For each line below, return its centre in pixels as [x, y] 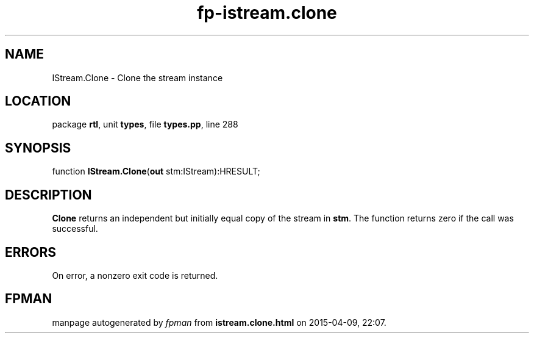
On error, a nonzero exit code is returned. [135, 275]
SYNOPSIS [38, 148]
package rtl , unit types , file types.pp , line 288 [145, 124]
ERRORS [31, 252]
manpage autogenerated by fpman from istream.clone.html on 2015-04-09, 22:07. [219, 322]
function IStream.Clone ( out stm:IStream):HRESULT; [156, 171]
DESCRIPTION [48, 195]
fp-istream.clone [267, 13]
